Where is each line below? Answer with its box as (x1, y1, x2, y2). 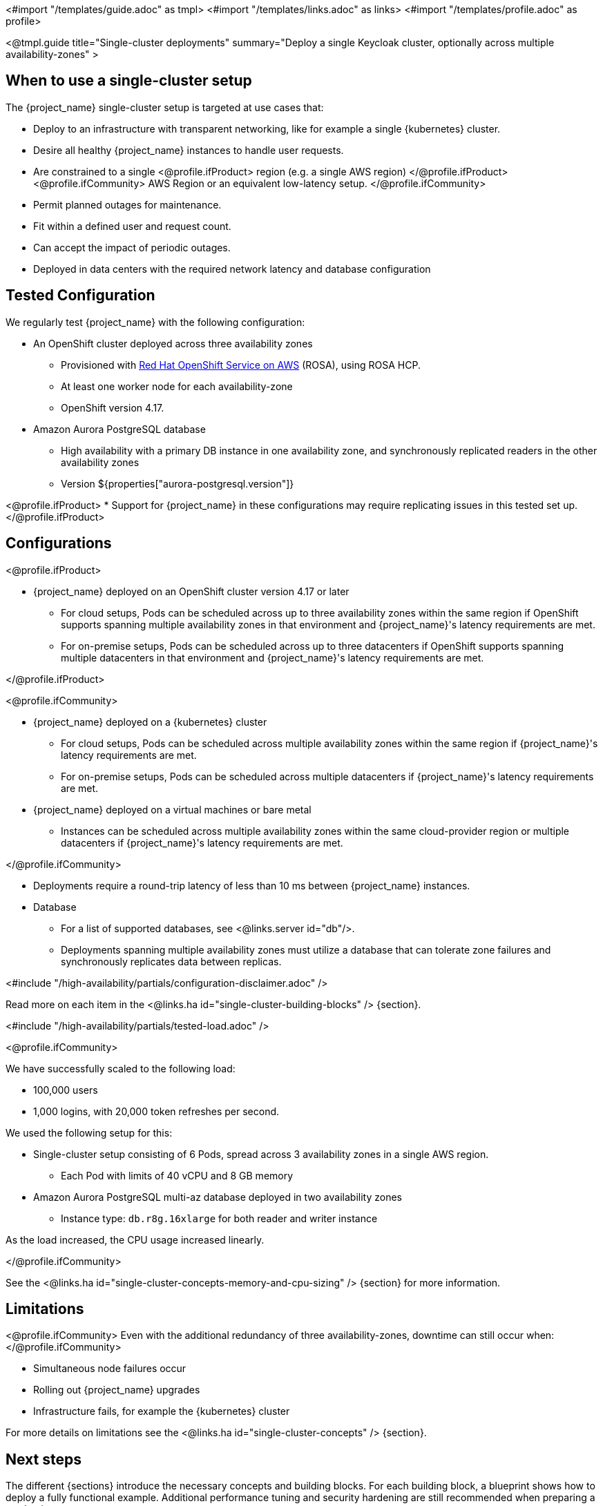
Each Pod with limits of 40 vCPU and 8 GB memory (61, 1169, 294, 1181)
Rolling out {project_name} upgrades (33, 1384, 200, 1396)
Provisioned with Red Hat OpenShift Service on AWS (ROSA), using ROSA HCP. (61, 358, 421, 371)
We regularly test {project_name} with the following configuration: (6, 316, 305, 328)
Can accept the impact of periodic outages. (33, 241, 231, 253)
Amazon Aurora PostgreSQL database (33, 423, 206, 435)
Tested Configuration (6, 287, 155, 305)
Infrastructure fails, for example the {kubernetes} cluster (33, 1405, 290, 1418)
